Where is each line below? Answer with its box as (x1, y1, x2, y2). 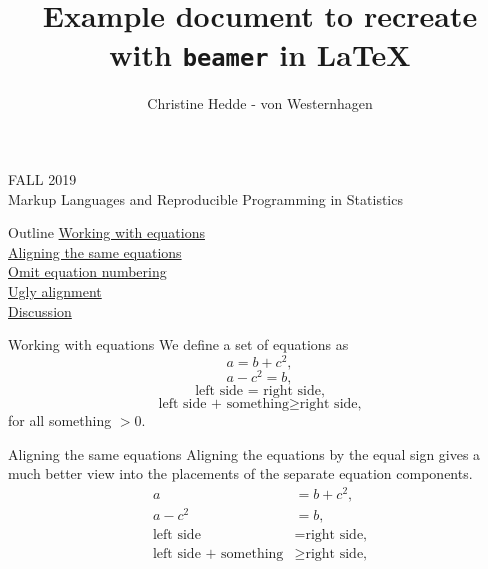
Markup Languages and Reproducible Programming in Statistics (8, 188, 403, 209)
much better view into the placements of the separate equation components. (8, 463, 473, 484)
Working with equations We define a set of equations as (8, 334, 349, 355)
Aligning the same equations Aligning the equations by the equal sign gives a (8, 443, 481, 464)
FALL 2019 (8, 169, 77, 190)
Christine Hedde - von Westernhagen (147, 93, 373, 114)
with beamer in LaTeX (109, 34, 411, 75)
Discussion (8, 300, 72, 321)
